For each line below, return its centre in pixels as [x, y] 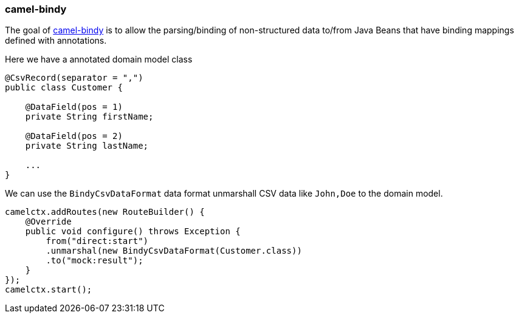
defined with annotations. [56, 41]
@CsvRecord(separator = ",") [74, 78]
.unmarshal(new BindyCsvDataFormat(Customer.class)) [174, 251]
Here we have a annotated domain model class [99, 59]
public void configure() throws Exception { [133, 232]
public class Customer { [64, 88]
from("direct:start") [97, 241]
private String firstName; [89, 117]
